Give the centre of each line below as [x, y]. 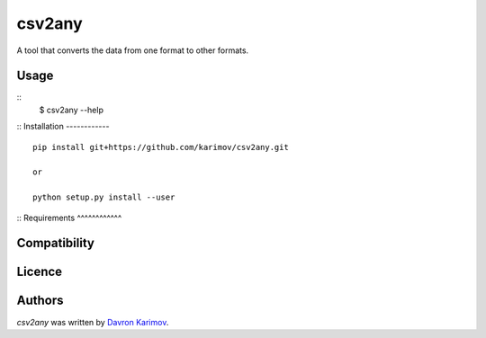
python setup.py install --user [104, 197]
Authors [40, 301]
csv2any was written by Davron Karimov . [93, 322]
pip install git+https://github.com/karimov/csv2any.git [161, 147]
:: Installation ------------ [63, 127]
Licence [40, 272]
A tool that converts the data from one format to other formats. [133, 50]
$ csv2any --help [71, 110]
